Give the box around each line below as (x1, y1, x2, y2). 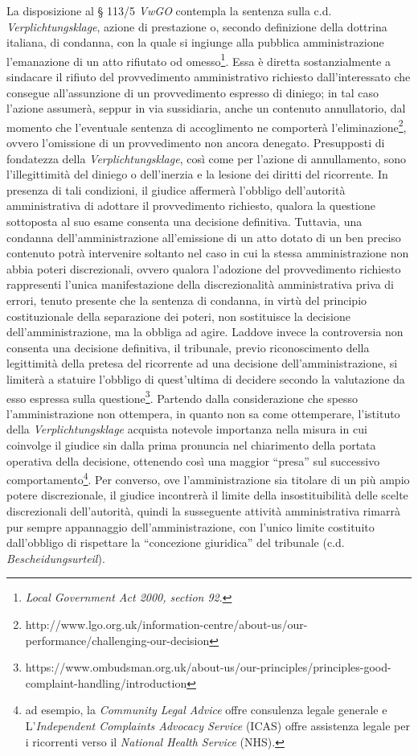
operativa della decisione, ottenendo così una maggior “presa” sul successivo (6, 452, 380, 469)
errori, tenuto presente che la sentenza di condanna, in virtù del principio (6, 292, 367, 308)
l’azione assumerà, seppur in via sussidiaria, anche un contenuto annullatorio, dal (6, 100, 406, 117)
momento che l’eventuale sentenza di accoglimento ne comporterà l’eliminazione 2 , (6, 116, 407, 135)
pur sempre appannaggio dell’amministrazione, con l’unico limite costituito (6, 518, 375, 535)
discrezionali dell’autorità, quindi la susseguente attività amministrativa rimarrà (6, 503, 400, 520)
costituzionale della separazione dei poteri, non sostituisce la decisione (6, 307, 350, 324)
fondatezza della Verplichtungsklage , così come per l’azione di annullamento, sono (6, 150, 406, 166)
